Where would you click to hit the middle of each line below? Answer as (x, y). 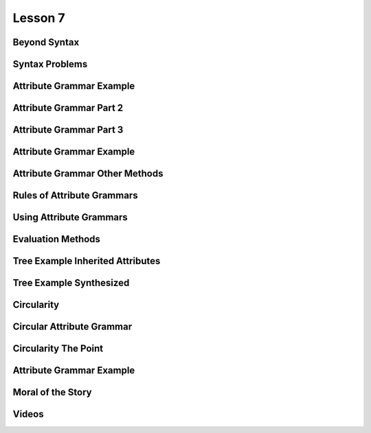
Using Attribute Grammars (70, 217)
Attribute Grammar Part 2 (68, 108)
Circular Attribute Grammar (72, 327)
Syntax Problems (50, 64)
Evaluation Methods (57, 239)
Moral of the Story (52, 392)
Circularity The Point (58, 349)
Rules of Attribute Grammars (75, 196)
